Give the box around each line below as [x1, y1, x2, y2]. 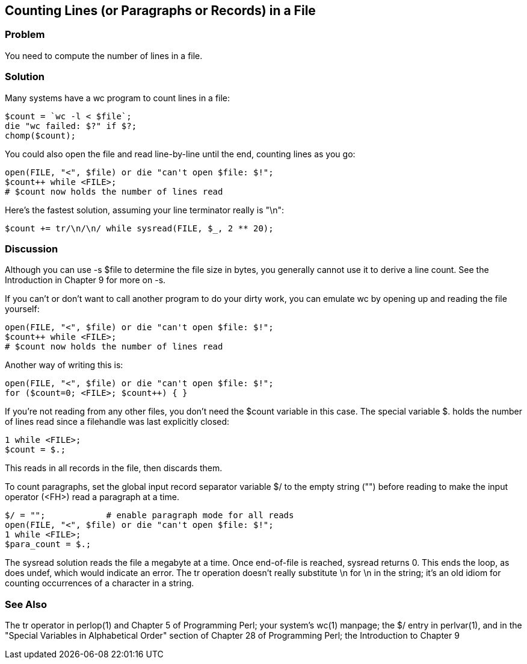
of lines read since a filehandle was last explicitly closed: [5, 416, 230, 427]
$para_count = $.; [5, 539, 91, 550]
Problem [5, 28, 45, 41]
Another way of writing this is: [5, 360, 123, 371]
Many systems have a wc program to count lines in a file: [5, 92, 230, 103]
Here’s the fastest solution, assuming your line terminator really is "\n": [5, 204, 284, 215]
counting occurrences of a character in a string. [5, 578, 194, 589]
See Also [5, 598, 47, 610]
